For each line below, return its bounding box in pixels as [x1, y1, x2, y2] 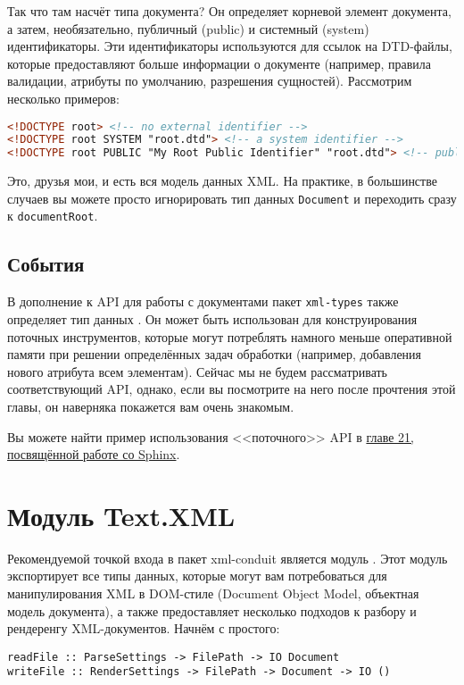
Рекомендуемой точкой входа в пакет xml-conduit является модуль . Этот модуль [7, 548, 448, 567]
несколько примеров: [7, 88, 120, 107]
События [7, 250, 85, 278]
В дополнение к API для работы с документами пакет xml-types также [7, 292, 399, 311]
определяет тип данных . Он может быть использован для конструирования [7, 309, 418, 328]
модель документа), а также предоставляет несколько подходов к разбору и [7, 601, 417, 620]
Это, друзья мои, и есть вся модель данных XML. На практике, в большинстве [7, 171, 437, 190]
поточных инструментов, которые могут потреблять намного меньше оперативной [7, 327, 452, 346]
